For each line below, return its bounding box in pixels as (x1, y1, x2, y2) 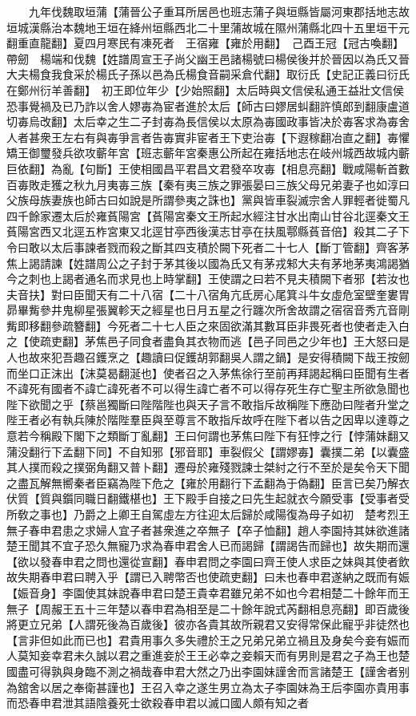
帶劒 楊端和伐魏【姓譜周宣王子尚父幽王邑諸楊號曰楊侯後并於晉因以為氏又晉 (6, 50, 410, 67)
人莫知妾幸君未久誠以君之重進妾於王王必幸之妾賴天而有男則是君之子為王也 (6, 647, 398, 664)
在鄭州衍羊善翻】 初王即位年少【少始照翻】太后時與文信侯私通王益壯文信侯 (6, 81, 404, 98)
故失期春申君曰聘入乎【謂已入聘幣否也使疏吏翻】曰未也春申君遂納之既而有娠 (6, 568, 410, 585)
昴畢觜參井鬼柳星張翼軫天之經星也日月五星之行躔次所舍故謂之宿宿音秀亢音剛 (6, 301, 410, 318)
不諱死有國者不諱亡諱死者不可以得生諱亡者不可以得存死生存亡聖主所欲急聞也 (6, 380, 410, 397)
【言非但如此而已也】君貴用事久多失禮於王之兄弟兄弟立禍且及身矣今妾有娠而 (6, 631, 410, 648)
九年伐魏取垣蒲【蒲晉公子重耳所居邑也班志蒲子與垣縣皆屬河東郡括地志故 (28, 3, 410, 19)
